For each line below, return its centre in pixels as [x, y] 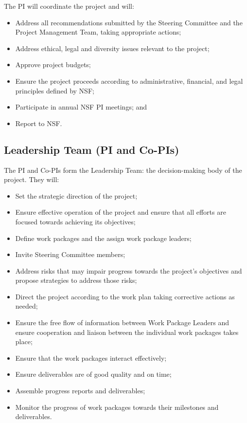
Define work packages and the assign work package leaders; [103, 238]
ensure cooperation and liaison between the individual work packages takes [127, 332]
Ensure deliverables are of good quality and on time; [93, 374]
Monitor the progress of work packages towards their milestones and [117, 407]
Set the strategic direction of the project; [76, 195]
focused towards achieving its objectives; [75, 221]
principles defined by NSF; [55, 90]
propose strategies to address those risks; [76, 280]
